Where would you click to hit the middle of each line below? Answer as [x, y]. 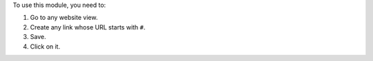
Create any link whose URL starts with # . [88, 27]
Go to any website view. [64, 18]
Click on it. [45, 46]
